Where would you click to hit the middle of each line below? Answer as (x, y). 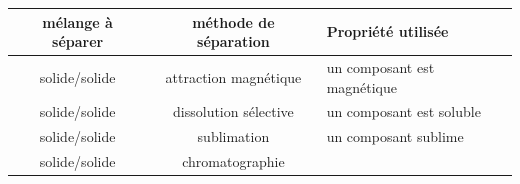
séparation (233, 41)
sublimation (233, 136)
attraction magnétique (233, 76)
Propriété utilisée (387, 31)
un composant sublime (395, 136)
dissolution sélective (233, 111)
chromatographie (233, 161)
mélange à (77, 21)
